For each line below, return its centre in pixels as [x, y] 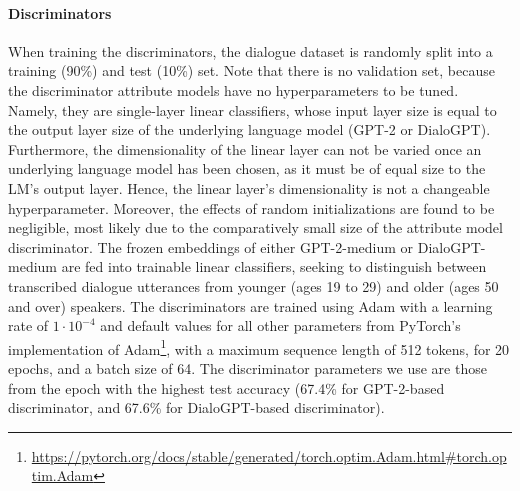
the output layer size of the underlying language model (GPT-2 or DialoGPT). [249, 129]
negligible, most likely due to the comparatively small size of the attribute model [255, 227]
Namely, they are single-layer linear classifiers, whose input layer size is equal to [252, 109]
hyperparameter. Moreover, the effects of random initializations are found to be [251, 207]
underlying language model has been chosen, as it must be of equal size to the [247, 168]
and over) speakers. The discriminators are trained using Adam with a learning [250, 305]
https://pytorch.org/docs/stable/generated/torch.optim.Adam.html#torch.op [269, 455]
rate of [28, 325]
